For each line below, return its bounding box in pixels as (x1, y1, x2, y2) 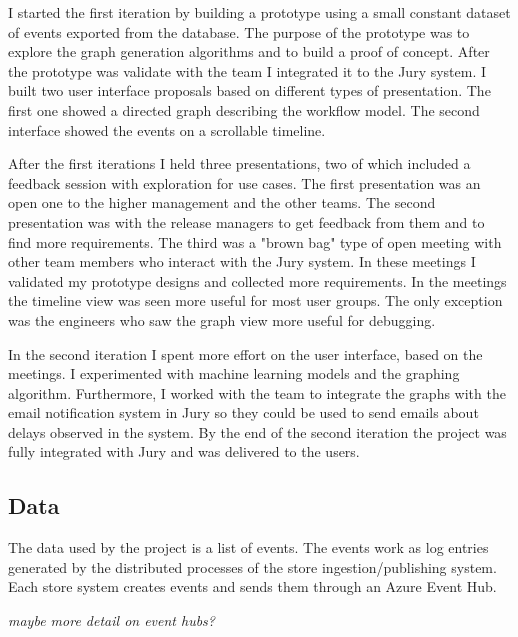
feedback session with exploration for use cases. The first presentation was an (8, 172, 481, 193)
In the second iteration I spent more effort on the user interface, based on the (8, 343, 483, 364)
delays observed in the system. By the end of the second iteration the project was (8, 421, 507, 442)
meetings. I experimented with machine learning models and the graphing (8, 363, 460, 384)
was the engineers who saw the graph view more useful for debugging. (8, 309, 436, 330)
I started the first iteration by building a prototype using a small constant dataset (8, 2, 511, 22)
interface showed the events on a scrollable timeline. (8, 119, 326, 140)
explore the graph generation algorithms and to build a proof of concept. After (8, 41, 490, 62)
